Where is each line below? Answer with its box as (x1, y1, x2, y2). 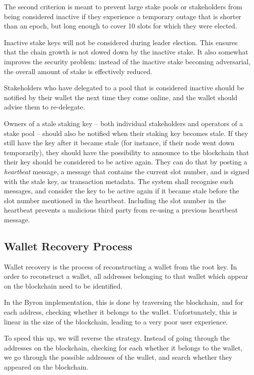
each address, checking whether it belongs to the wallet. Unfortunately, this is (4, 307, 237, 317)
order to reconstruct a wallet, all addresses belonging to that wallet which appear (4, 271, 248, 281)
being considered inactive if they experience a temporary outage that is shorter (4, 11, 241, 21)
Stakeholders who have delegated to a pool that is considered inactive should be (4, 82, 244, 93)
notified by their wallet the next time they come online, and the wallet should (4, 92, 238, 102)
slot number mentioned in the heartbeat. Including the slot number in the (4, 195, 226, 205)
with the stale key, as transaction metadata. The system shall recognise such (4, 176, 234, 186)
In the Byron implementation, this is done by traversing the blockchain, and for (4, 297, 243, 307)
